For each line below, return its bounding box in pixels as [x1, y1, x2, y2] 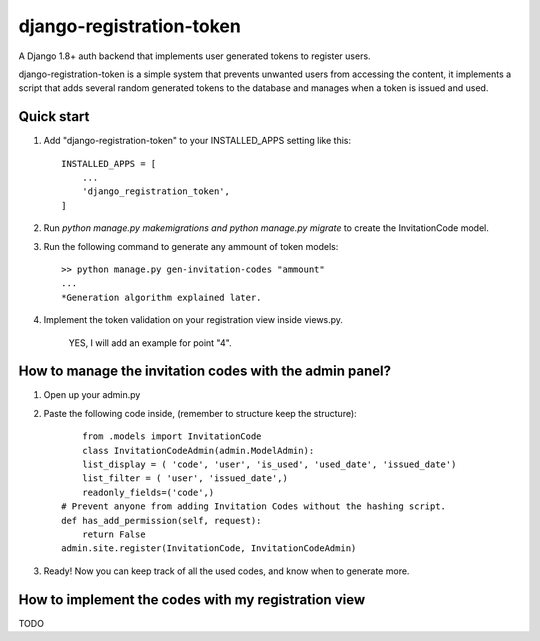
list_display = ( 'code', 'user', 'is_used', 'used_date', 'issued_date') [81, 459, 457, 470]
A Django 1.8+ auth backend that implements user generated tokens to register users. [18, 50, 371, 62]
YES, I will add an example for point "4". [68, 336, 232, 349]
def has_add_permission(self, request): [61, 515, 262, 526]
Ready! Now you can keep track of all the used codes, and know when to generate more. [43, 565, 410, 577]
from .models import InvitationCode [81, 431, 262, 442]
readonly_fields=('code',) [81, 486, 215, 498]
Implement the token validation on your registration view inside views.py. [43, 314, 344, 326]
